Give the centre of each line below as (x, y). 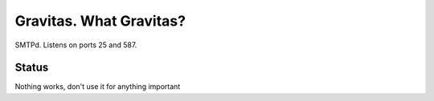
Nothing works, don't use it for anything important (98, 87)
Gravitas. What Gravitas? (100, 21)
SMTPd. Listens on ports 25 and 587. (76, 45)
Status (32, 68)
